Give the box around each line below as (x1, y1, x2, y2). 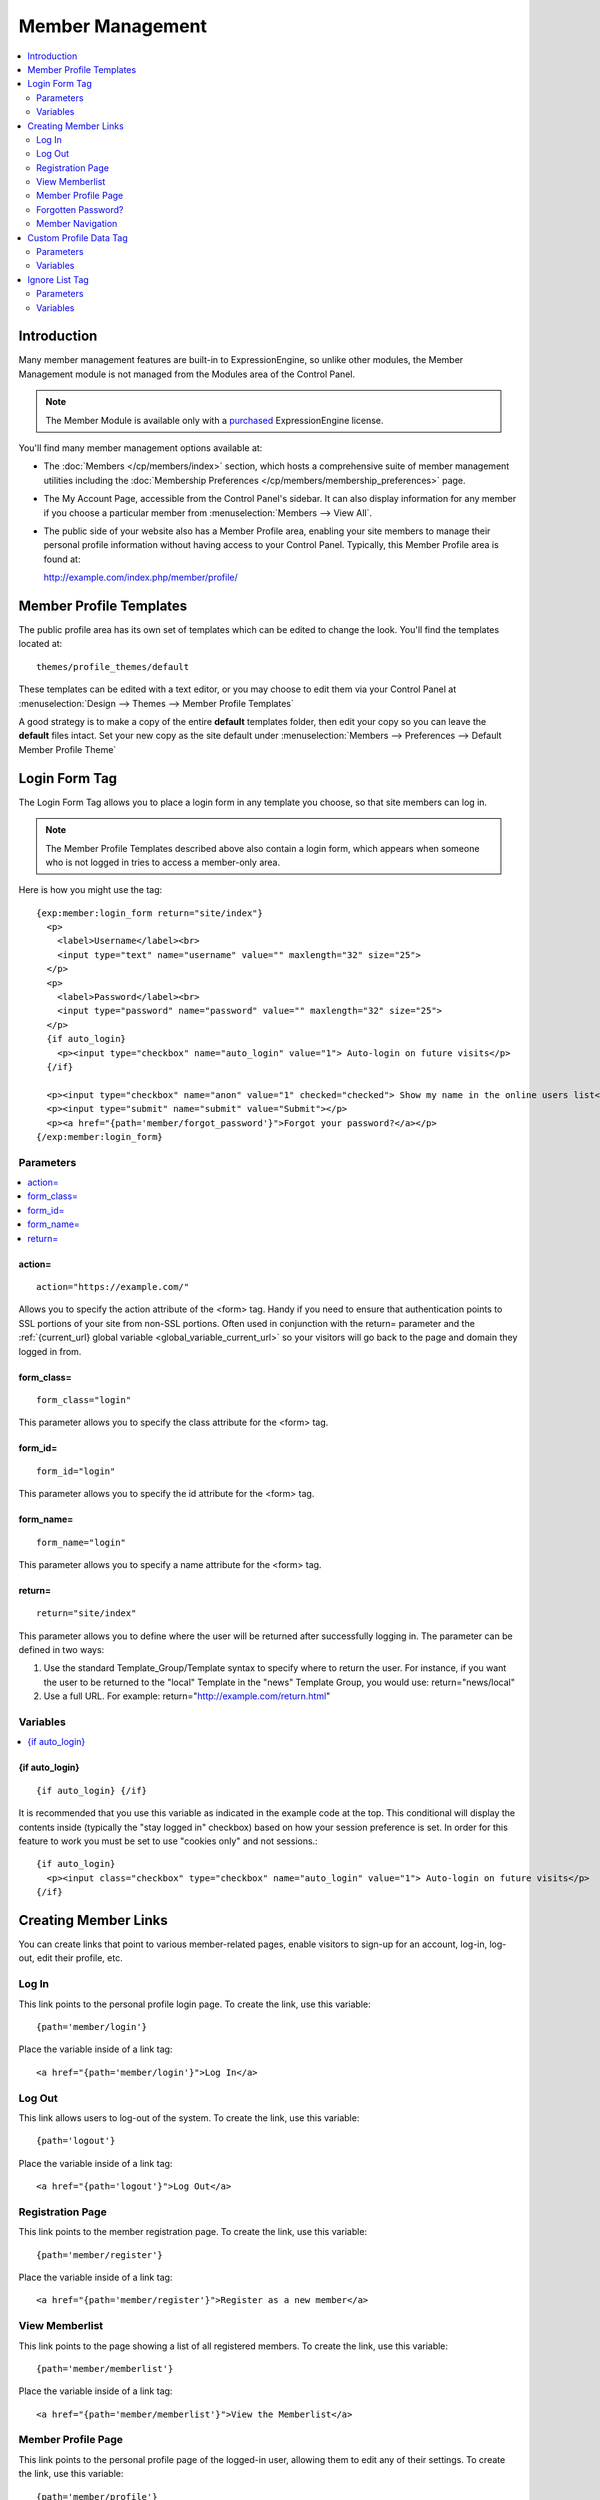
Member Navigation (36, 218, 118, 230)
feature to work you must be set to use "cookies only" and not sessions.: (18, 1835, 319, 1847)
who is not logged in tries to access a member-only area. (45, 856, 280, 868)
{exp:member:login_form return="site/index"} (36, 907, 264, 919)
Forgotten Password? (36, 203, 124, 215)
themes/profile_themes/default (36, 661, 190, 672)
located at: (18, 638, 63, 650)
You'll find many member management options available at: (18, 442, 263, 454)
